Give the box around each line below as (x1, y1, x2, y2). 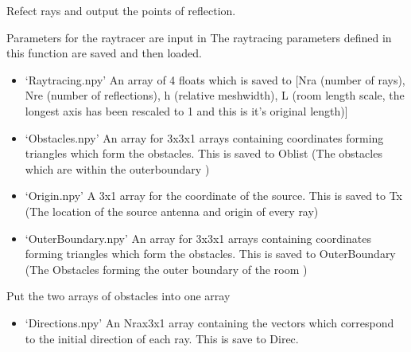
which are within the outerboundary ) (25, 160, 210, 177)
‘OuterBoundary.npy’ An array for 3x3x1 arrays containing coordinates (25, 229, 371, 246)
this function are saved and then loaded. (6, 45, 202, 61)
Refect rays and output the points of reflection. (6, 2, 236, 18)
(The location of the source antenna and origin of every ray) (25, 202, 319, 219)
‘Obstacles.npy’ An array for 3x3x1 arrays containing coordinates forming (25, 129, 384, 146)
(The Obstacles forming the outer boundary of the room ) (25, 260, 308, 277)
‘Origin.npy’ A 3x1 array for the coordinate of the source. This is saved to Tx (25, 187, 403, 204)
